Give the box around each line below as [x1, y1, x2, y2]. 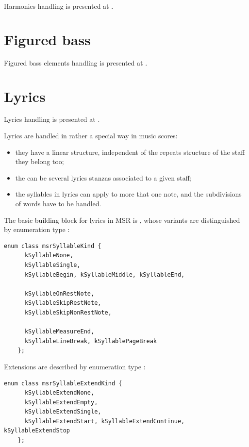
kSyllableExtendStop [4, 427, 70, 434]
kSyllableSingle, [24, 261, 81, 268]
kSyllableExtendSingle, [24, 408, 101, 415]
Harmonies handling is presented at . [4, 1, 114, 11]
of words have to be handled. [15, 199, 101, 208]
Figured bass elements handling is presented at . [4, 57, 148, 67]
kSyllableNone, [24, 252, 74, 259]
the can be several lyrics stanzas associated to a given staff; [15, 172, 192, 182]
